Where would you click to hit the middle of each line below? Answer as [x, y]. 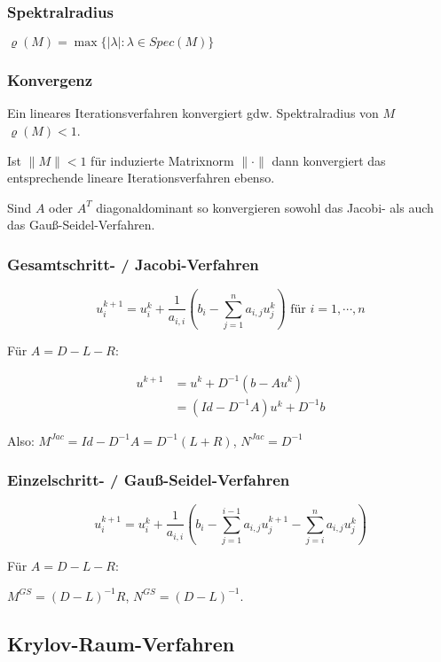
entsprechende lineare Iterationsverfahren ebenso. [141, 178]
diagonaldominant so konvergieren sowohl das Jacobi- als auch [265, 207]
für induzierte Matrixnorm [162, 160]
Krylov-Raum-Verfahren [121, 643]
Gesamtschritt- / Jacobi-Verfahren [133, 264]
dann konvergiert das [329, 160]
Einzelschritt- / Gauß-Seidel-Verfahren [149, 480]
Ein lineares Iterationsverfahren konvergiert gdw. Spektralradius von [193, 113]
